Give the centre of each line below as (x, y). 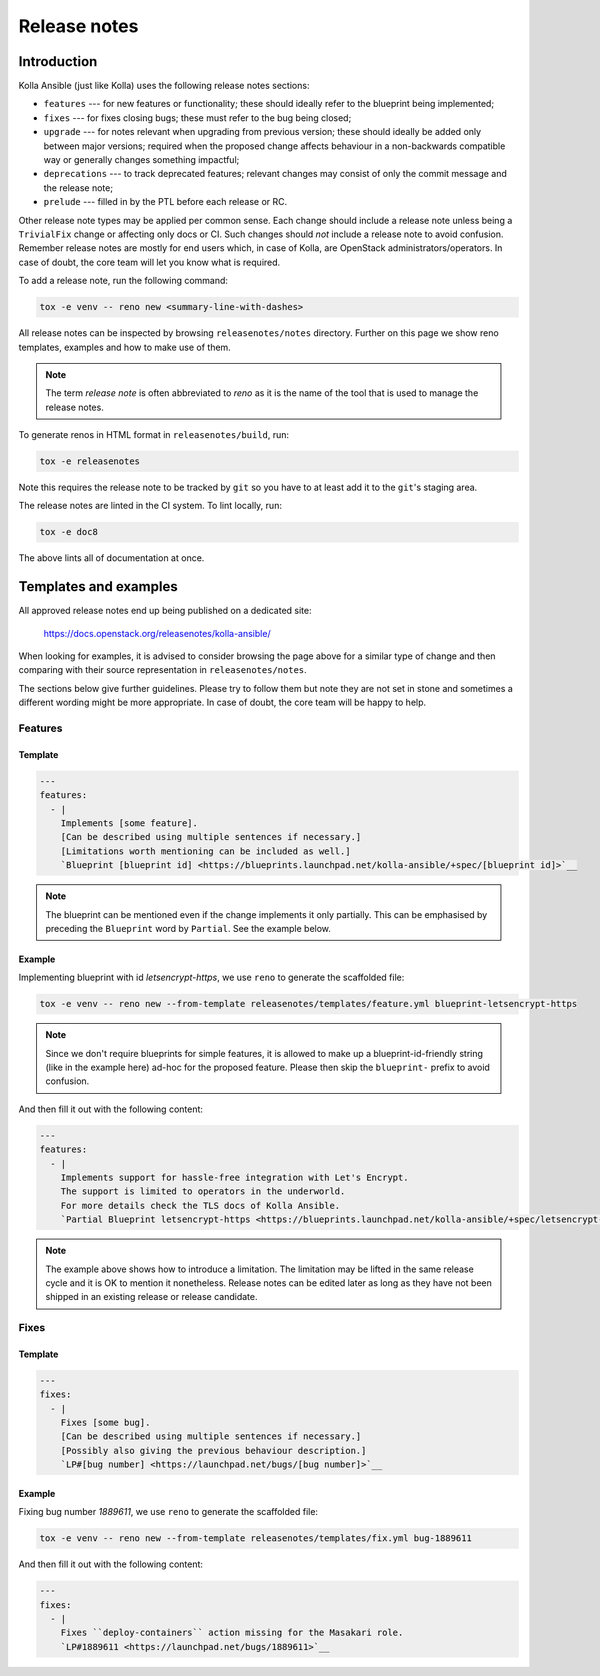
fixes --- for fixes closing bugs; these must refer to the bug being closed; (197, 117)
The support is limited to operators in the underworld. (203, 1191)
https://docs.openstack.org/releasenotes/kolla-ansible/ (157, 633)
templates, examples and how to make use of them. (125, 347)
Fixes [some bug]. (105, 1423)
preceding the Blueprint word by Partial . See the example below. (188, 928)
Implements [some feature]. (129, 823)
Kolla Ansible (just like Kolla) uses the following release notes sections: (164, 86)
